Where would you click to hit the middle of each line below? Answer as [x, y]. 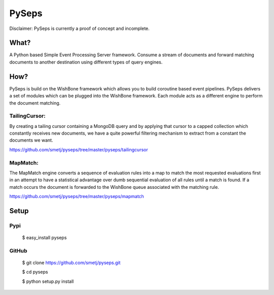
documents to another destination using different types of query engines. [86, 62]
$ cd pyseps [35, 272]
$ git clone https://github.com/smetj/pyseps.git [71, 263]
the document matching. [35, 103]
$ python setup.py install [48, 281]
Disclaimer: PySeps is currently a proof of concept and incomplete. [79, 28]
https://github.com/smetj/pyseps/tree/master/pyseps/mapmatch [77, 196]
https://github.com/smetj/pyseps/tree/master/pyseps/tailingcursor [79, 149]
